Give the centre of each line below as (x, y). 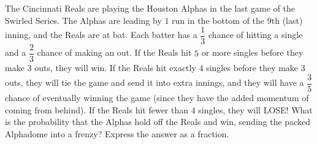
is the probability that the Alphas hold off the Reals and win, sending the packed (158, 122)
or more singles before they (252, 52)
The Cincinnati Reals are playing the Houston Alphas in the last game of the (150, 8)
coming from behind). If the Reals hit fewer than (97, 109)
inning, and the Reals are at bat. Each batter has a (101, 35)
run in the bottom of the (218, 20)
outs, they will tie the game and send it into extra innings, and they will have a (155, 82)
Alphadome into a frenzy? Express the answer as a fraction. (117, 133)
